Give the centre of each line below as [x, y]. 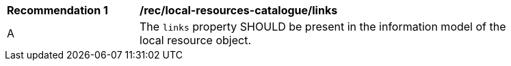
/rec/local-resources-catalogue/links [239, 10]
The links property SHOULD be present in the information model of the [323, 27]
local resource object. [196, 40]
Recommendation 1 [57, 10]
